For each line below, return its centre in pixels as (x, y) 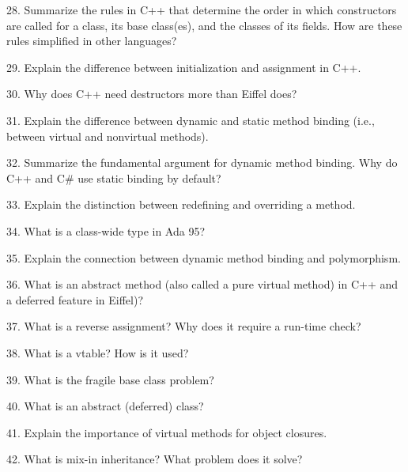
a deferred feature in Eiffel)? (75, 299)
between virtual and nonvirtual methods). (108, 136)
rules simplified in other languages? (92, 41)
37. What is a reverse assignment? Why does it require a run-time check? (184, 326)
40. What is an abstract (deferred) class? (105, 406)
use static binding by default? (149, 177)
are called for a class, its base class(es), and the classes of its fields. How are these (204, 25)
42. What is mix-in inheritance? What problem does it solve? (155, 459)
